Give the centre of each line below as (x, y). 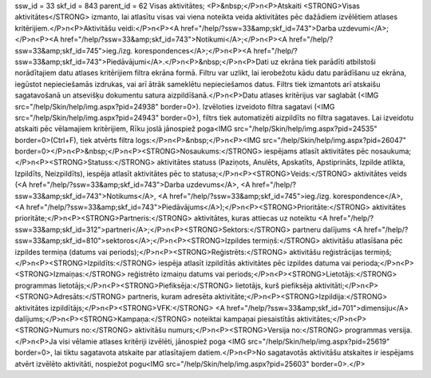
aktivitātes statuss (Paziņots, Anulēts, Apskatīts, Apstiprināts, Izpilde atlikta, (281, 162)
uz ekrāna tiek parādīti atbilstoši (323, 62)
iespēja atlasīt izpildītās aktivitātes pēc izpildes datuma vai (255, 263)
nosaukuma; (391, 151)
